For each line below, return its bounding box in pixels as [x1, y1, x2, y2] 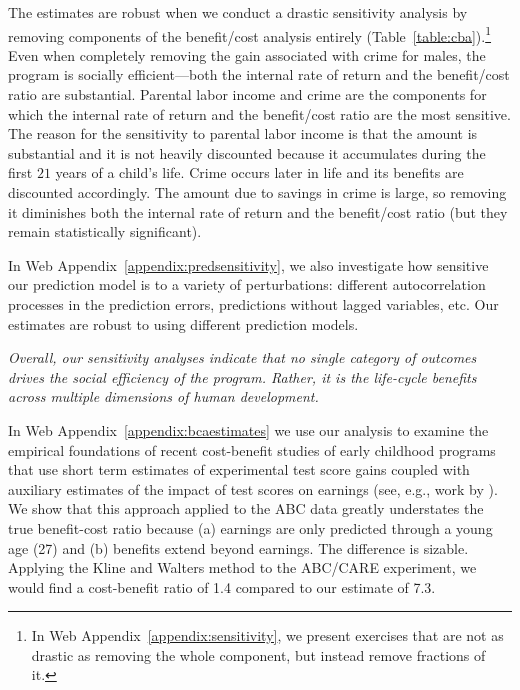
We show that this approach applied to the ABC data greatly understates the [8, 498, 484, 519]
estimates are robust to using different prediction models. [8, 313, 359, 334]
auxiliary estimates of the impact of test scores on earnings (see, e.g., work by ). [8, 478, 498, 499]
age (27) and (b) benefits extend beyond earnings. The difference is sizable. [8, 537, 469, 558]
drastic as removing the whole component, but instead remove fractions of [31, 644, 486, 665]
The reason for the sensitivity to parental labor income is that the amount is [8, 123, 478, 144]
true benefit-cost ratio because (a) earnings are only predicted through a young [8, 517, 493, 538]
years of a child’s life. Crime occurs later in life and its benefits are [55, 162, 464, 183]
